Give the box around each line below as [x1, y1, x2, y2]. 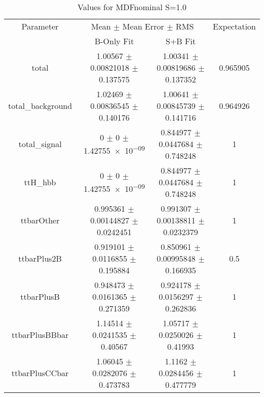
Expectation [213, 20, 256, 32]
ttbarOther [20, 214, 60, 226]
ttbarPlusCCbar [11, 367, 69, 379]
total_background [8, 100, 72, 111]
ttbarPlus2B [18, 252, 62, 264]
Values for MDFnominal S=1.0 [77, 1, 187, 13]
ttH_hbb [24, 176, 56, 188]
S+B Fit [166, 35, 196, 47]
